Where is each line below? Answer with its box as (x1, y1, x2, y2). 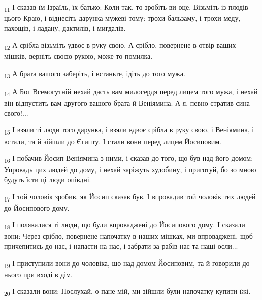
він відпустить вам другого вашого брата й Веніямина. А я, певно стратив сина (4, 97, 250, 108)
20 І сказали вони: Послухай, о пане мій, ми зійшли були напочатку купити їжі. (4, 286, 251, 298)
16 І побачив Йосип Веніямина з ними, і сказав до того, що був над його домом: (4, 153, 253, 164)
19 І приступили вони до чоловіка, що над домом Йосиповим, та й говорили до (4, 257, 250, 270)
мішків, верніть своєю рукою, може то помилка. (4, 51, 153, 61)
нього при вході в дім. (4, 269, 73, 279)
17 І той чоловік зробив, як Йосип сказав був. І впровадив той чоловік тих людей (4, 191, 256, 203)
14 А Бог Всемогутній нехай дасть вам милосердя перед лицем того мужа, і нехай (4, 86, 258, 98)
